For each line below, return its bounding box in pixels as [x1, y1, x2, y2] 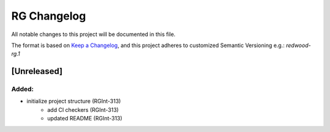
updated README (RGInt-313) [47, 115, 122, 122]
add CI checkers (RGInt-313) [47, 106, 119, 113]
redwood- [285, 42, 311, 49]
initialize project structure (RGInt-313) [26, 98, 122, 105]
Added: [11, 85, 34, 94]
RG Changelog [11, 9, 86, 23]
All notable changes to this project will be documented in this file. [11, 31, 176, 38]
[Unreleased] [11, 66, 63, 76]
